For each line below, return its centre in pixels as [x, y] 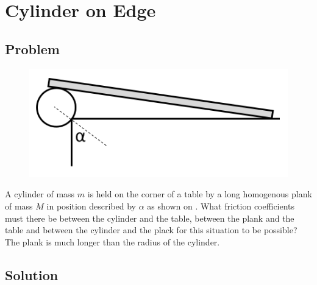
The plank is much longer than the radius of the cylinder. [112, 241]
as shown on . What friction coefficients [221, 206]
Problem [32, 48]
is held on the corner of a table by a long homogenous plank [200, 194]
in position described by [91, 206]
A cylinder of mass [40, 194]
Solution [32, 274]
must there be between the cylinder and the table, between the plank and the [150, 218]
